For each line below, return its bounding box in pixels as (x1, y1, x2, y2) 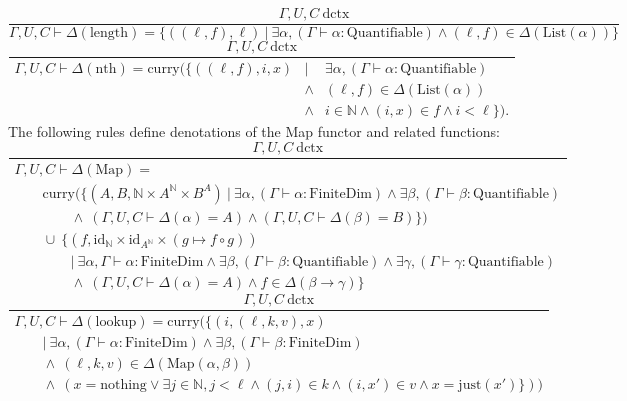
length (89, 26, 129, 41)
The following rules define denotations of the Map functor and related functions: (8, 121, 500, 142)
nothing (100, 377, 147, 392)
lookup (95, 314, 137, 329)
